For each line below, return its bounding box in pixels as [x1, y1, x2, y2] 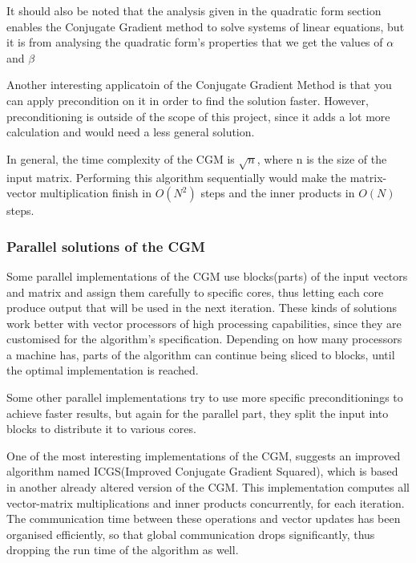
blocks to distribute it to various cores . [6, 420, 196, 437]
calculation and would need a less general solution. [6, 124, 255, 140]
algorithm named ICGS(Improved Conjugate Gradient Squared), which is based [6, 463, 398, 480]
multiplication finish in [40, 184, 151, 201]
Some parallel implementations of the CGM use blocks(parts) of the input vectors [6, 267, 408, 284]
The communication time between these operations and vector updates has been [6, 510, 401, 527]
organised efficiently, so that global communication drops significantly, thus [6, 525, 375, 542]
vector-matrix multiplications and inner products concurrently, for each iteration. [6, 494, 405, 511]
